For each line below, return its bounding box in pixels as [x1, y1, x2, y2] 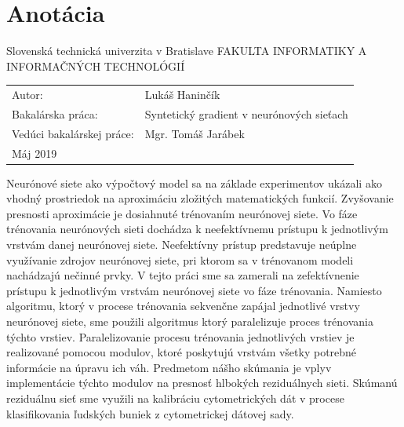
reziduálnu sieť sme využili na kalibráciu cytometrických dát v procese [6, 390, 344, 406]
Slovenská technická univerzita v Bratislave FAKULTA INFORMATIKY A [6, 42, 367, 59]
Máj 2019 [12, 144, 57, 161]
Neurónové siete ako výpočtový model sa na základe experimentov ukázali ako [6, 174, 382, 191]
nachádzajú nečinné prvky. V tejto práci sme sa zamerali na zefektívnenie [6, 267, 359, 283]
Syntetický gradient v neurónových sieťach [144, 105, 348, 122]
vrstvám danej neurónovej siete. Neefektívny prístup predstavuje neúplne [6, 236, 357, 253]
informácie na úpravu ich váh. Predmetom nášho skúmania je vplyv [6, 359, 332, 375]
